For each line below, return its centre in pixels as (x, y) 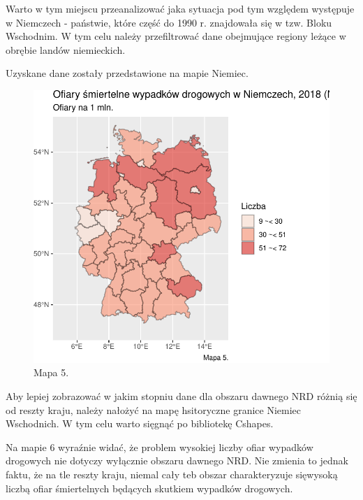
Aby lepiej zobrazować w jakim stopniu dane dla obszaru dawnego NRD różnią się (181, 396)
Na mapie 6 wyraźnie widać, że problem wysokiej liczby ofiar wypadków (160, 447)
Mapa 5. (51, 372)
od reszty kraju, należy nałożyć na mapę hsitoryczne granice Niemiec (154, 409)
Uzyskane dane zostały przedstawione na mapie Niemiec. (127, 73)
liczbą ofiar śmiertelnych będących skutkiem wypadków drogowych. (149, 488)
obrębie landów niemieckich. (66, 49)
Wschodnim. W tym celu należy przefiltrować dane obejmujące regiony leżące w (176, 36)
